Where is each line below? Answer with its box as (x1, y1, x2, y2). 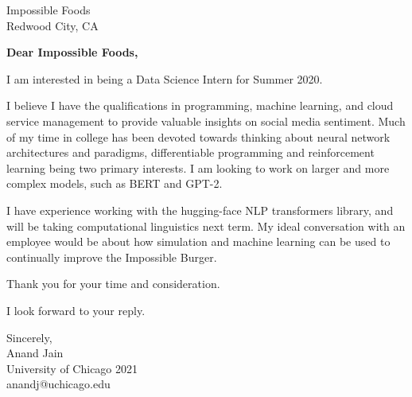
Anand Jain (6, 344, 64, 361)
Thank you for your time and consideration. (6, 275, 220, 292)
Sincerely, (6, 329, 52, 345)
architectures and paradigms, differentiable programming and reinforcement (6, 144, 375, 161)
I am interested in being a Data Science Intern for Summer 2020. (6, 70, 323, 87)
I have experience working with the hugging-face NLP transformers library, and (6, 201, 394, 218)
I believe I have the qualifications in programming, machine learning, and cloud (6, 97, 394, 114)
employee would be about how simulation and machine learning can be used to (6, 233, 391, 250)
